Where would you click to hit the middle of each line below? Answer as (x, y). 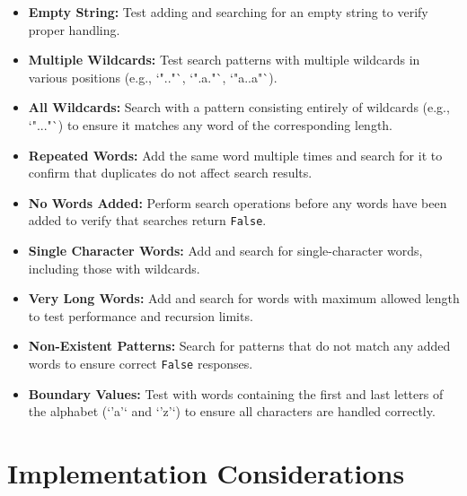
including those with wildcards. (114, 268)
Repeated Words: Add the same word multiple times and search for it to (235, 155)
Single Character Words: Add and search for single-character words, (225, 250)
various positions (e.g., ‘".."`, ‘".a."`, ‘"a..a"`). (153, 77)
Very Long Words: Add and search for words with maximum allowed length (244, 298)
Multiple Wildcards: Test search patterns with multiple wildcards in (224, 60)
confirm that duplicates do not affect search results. (170, 173)
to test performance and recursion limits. (141, 315)
